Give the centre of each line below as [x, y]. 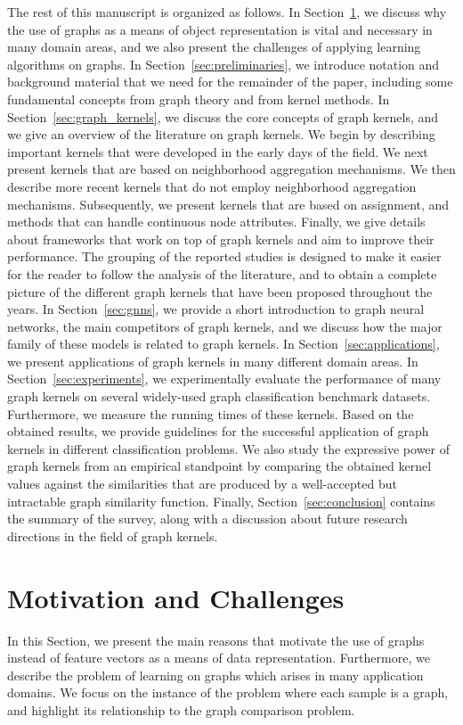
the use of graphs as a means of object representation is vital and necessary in [220, 29]
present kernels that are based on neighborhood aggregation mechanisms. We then [231, 169]
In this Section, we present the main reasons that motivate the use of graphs [216, 640]
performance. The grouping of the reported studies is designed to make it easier [224, 256]
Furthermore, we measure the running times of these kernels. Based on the [211, 413]
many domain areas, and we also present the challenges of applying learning [214, 47]
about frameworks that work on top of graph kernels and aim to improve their [221, 239]
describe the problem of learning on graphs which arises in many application [215, 675]
